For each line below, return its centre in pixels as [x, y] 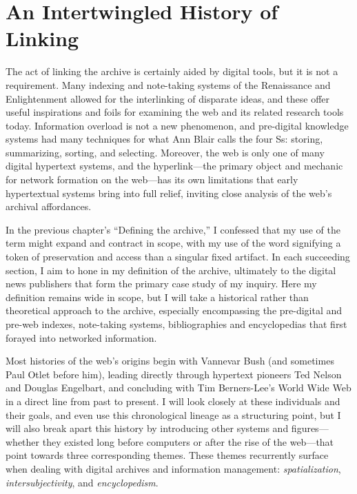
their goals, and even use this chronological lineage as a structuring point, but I [173, 414]
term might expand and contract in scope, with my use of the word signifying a [173, 243]
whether [23, 441]
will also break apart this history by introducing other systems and [147, 428]
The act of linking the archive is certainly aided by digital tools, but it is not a [172, 71]
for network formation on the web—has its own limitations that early [152, 179]
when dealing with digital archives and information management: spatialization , [173, 468]
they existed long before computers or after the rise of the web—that [188, 441]
